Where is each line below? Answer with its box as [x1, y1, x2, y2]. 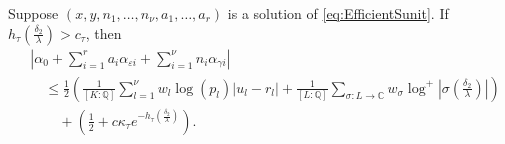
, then [85, 22, 122, 43]
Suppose [8, 3, 59, 23]
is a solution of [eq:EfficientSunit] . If [227, 3, 449, 23]
